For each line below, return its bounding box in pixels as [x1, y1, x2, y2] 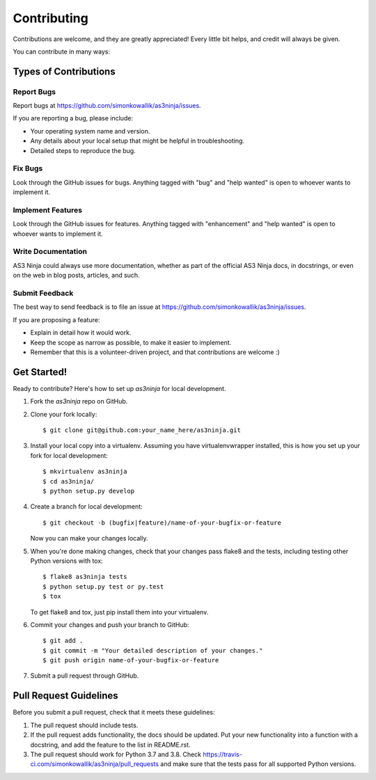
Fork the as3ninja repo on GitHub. [30, 397, 128, 406]
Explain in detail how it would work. [30, 328, 132, 337]
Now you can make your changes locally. [30, 534, 148, 543]
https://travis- [203, 750, 243, 758]
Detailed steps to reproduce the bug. [30, 146, 136, 154]
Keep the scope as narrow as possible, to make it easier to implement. [30, 338, 232, 347]
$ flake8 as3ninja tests [42, 573, 127, 581]
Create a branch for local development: [30, 502, 143, 511]
